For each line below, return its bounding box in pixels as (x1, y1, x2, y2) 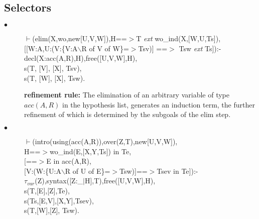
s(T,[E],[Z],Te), (24, 185, 70, 195)
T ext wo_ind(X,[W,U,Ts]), (136, 33, 221, 44)
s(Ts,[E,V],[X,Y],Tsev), (24, 195, 94, 205)
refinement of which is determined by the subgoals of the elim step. (24, 109, 231, 120)
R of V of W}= (81, 43, 129, 53)
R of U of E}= (65, 165, 110, 176)
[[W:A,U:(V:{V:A (24, 43, 78, 53)
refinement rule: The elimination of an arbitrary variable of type (24, 89, 230, 100)
